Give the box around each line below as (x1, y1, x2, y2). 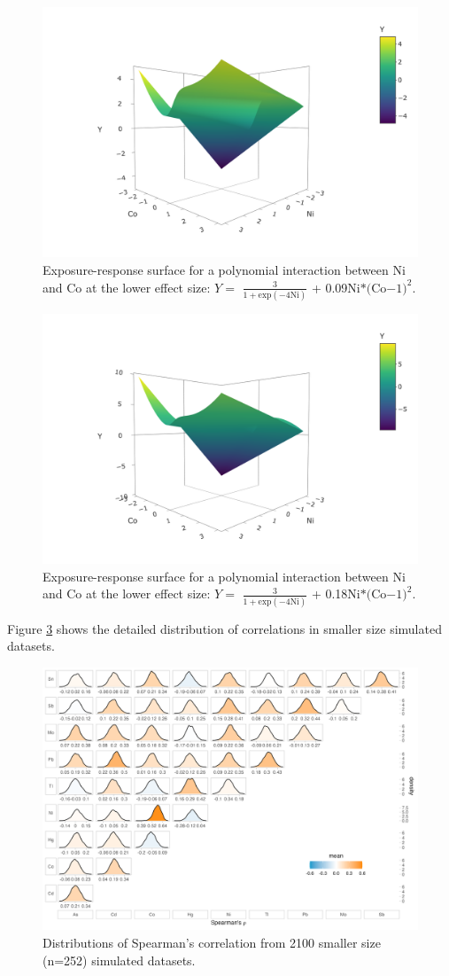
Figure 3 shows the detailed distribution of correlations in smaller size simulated (7, 619, 442, 637)
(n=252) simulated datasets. (43, 950, 196, 969)
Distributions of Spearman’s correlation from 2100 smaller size (43, 933, 381, 952)
